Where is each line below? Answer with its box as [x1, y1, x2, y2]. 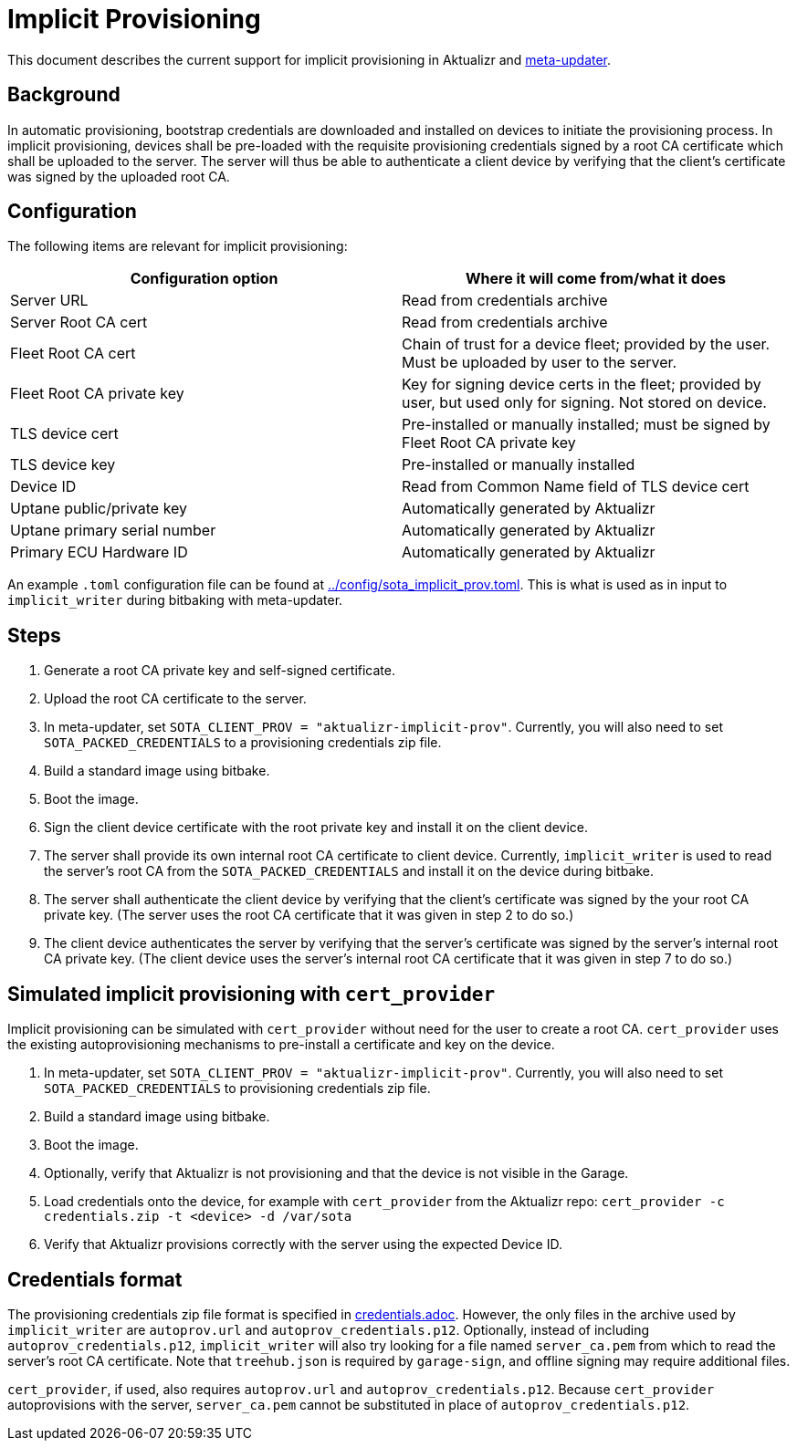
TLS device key [10, 455, 116, 474]
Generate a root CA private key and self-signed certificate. [44, 662, 395, 679]
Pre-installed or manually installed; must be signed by [402, 415, 771, 434]
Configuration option [130, 269, 278, 288]
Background [7, 83, 121, 107]
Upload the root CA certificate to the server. [44, 691, 307, 707]
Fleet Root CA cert [10, 344, 136, 363]
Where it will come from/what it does [465, 269, 727, 288]
